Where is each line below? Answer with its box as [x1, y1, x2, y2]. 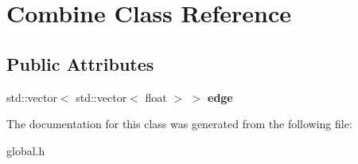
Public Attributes [6, 51, 154, 76]
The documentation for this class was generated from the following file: [6, 115, 352, 132]
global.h [6, 142, 45, 158]
